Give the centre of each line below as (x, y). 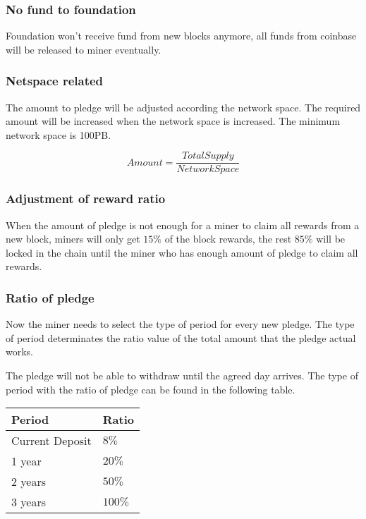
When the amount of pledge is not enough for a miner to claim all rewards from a (183, 225)
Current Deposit (51, 441)
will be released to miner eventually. (84, 49)
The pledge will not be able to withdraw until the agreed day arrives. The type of (182, 375)
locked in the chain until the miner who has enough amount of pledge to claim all (182, 252)
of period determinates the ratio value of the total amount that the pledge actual (181, 337)
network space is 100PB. (59, 134)
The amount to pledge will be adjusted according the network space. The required (183, 107)
